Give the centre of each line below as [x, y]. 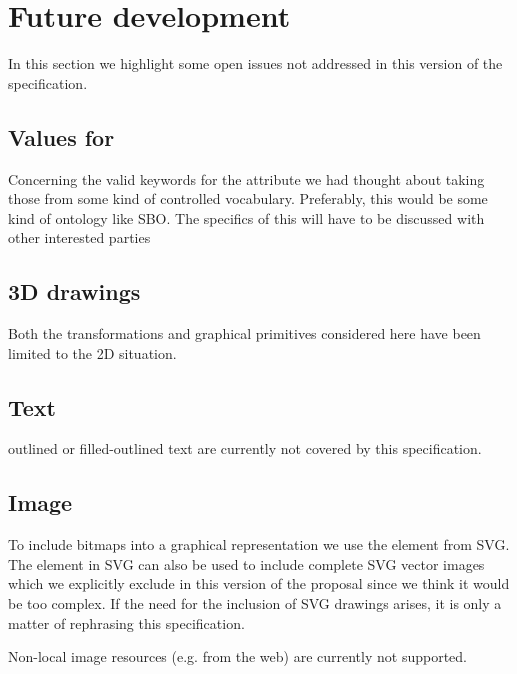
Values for [61, 136]
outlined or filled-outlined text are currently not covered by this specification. [245, 448]
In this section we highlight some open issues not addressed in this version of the [255, 63]
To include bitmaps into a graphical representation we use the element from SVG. [259, 544]
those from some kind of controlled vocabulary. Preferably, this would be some [248, 198]
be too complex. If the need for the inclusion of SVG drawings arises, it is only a [255, 603]
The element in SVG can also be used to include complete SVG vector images [246, 563]
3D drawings [74, 291]
